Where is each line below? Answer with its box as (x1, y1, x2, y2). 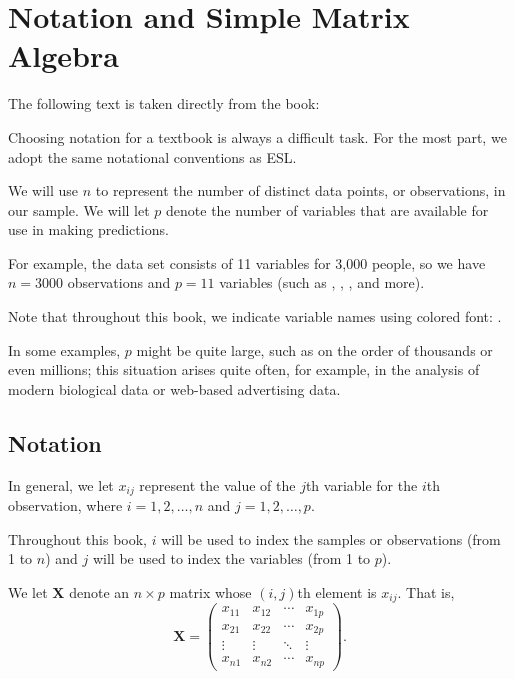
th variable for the (305, 474, 418, 495)
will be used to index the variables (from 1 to (92, 548, 371, 569)
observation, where (8, 495, 123, 516)
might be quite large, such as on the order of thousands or (136, 339, 493, 360)
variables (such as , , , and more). (219, 272, 425, 293)
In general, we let (8, 474, 114, 495)
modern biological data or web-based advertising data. (8, 378, 341, 399)
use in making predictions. (8, 219, 169, 240)
